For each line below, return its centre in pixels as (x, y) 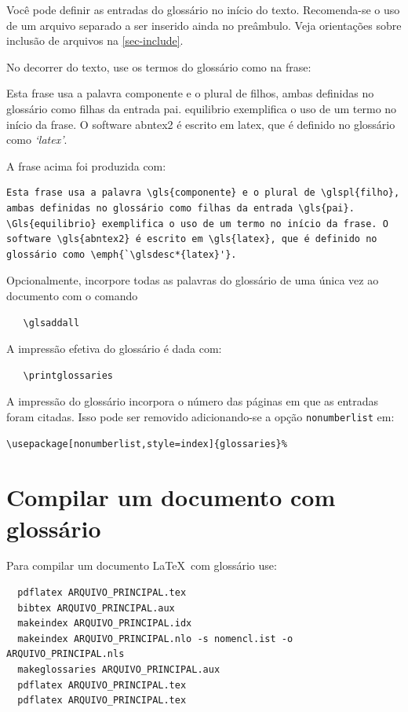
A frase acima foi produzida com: (86, 165)
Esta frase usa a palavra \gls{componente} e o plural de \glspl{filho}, (203, 193)
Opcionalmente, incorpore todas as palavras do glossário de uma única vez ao (193, 280)
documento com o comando (72, 295)
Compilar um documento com (171, 497)
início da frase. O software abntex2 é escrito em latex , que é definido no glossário (201, 124)
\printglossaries (68, 375)
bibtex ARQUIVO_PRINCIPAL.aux (96, 608)
